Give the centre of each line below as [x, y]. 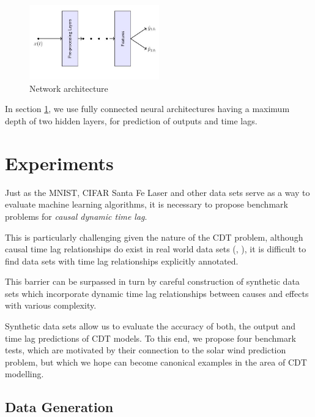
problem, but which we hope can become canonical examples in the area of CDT [156, 362]
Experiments [59, 163]
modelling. [24, 374]
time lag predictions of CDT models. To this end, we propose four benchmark [150, 338]
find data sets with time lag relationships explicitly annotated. [122, 261]
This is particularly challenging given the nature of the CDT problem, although [154, 237]
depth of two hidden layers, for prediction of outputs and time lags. [131, 121]
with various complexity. [51, 305]
